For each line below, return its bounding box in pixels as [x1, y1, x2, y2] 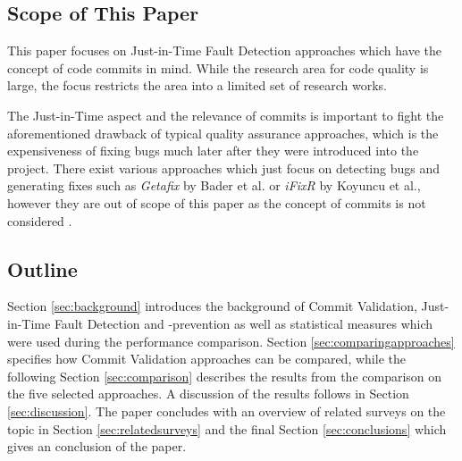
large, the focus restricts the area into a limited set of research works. [7, 76, 387, 95]
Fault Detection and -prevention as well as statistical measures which [54, 314, 433, 332]
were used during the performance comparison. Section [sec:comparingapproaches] [7, 331, 455, 350]
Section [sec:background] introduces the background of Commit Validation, [7, 297, 417, 315]
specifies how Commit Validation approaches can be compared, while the [7, 349, 406, 368]
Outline [7, 255, 78, 282]
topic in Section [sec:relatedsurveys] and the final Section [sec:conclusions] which [7, 419, 447, 438]
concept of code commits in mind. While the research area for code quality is [7, 58, 429, 77]
